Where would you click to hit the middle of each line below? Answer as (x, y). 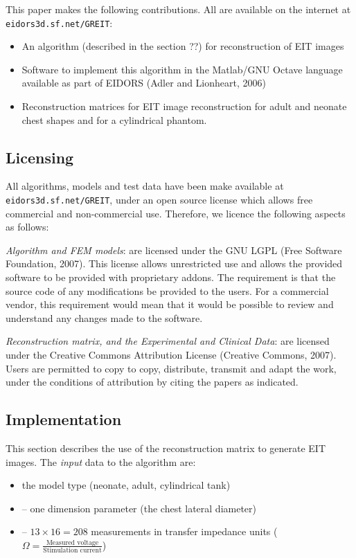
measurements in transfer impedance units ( (184, 531)
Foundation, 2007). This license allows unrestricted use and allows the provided (174, 263)
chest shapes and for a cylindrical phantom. (114, 119)
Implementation (64, 419)
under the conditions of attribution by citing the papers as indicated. (152, 382)
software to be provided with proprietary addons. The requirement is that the (171, 277)
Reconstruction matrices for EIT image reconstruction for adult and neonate (184, 106)
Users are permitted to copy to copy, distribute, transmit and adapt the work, (171, 368)
